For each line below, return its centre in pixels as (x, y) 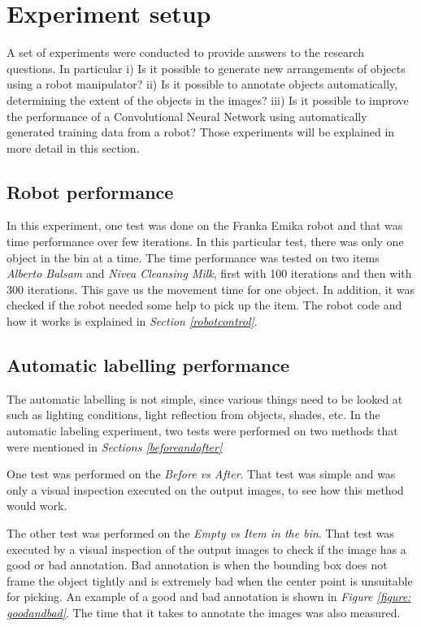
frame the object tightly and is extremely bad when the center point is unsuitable (210, 580)
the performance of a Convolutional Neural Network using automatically (187, 116)
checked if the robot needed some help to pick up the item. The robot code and (204, 305)
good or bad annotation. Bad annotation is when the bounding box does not (197, 565)
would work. (37, 506)
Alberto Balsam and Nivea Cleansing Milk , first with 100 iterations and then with (209, 273)
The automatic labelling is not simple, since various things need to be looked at (205, 398)
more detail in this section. (73, 147)
